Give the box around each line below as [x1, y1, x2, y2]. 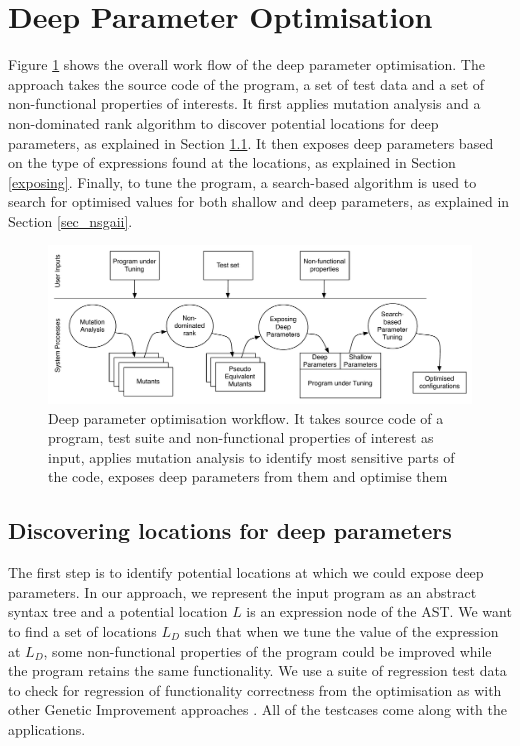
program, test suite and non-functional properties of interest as [48, 427, 434, 448]
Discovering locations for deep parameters [8, 515, 452, 546]
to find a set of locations [8, 621, 157, 641]
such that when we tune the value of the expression [184, 621, 499, 641]
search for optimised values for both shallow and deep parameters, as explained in [8, 191, 510, 212]
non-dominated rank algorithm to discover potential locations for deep [8, 112, 439, 133]
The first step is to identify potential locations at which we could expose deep [8, 562, 484, 583]
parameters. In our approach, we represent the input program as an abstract [8, 581, 477, 602]
